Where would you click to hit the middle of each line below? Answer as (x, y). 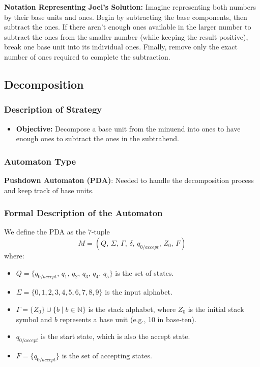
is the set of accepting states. (107, 355)
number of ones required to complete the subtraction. (87, 56)
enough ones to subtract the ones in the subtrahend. (97, 138)
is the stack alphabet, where (132, 309)
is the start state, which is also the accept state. (115, 336)
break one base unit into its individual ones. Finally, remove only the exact (121, 47)
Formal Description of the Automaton (83, 213)
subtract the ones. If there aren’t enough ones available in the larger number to (128, 27)
